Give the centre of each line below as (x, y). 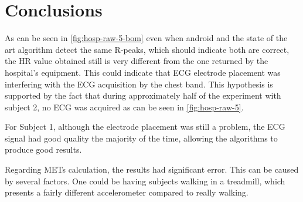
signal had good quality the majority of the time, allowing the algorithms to (141, 138)
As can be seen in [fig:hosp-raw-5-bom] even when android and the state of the (146, 38)
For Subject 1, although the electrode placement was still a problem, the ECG (145, 127)
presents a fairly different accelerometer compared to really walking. (127, 192)
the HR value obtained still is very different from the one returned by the (137, 61)
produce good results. (43, 149)
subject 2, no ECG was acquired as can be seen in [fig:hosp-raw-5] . (124, 107)
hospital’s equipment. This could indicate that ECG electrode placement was (143, 72)
